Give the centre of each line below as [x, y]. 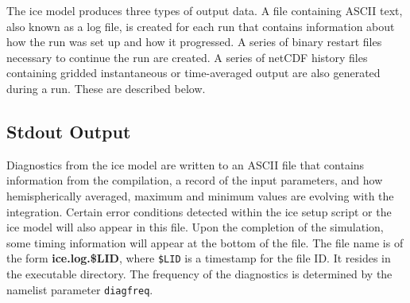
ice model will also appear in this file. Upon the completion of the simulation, [195, 227]
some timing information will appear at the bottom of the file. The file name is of [205, 242]
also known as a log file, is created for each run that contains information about [201, 26]
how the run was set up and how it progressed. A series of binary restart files [194, 42]
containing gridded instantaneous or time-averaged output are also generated [193, 73]
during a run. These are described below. [106, 88]
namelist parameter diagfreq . [80, 289]
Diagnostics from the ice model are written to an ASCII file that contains [186, 164]
